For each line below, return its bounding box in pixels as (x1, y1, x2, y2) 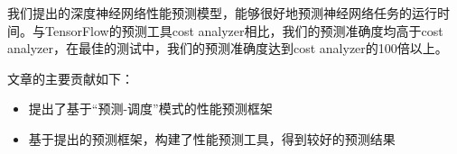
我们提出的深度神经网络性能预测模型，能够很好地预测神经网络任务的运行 (7, 4, 437, 22)
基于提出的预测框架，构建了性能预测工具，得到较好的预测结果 (28, 129, 396, 148)
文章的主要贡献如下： (7, 68, 134, 87)
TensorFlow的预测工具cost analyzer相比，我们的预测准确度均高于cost (44, 21, 443, 40)
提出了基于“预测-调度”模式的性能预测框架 (28, 99, 273, 118)
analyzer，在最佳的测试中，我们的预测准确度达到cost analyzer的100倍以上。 (7, 39, 448, 58)
